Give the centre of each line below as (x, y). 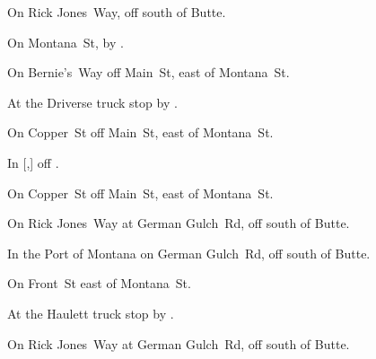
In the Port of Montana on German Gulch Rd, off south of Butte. (189, 253)
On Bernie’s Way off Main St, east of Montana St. (149, 72)
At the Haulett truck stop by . (91, 313)
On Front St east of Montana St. (99, 283)
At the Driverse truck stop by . (92, 102)
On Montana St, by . (66, 42)
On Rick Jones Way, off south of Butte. (117, 12)
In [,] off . (33, 162)
